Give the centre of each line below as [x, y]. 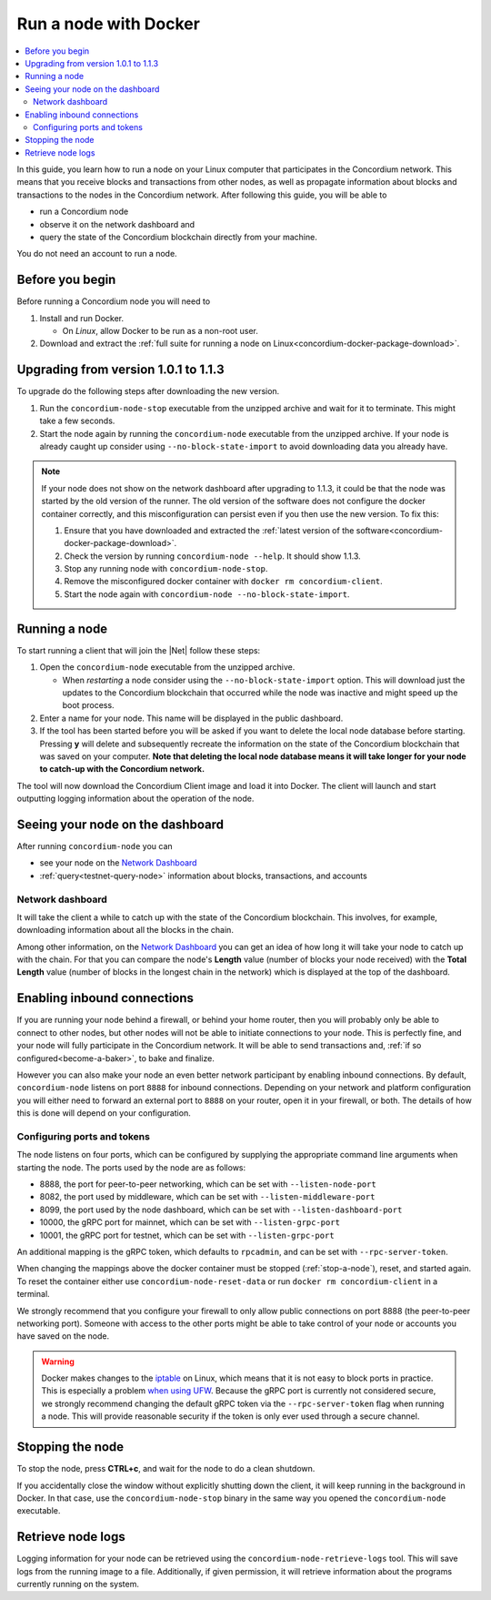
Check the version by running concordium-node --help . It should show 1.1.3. [212, 556]
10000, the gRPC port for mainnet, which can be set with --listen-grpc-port [190, 1222]
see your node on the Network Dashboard [118, 863]
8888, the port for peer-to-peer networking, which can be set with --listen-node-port [208, 1184]
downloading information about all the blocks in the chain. [125, 930]
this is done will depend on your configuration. [104, 1113]
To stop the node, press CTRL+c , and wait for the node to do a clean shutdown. [166, 1469]
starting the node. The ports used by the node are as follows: [131, 1167]
